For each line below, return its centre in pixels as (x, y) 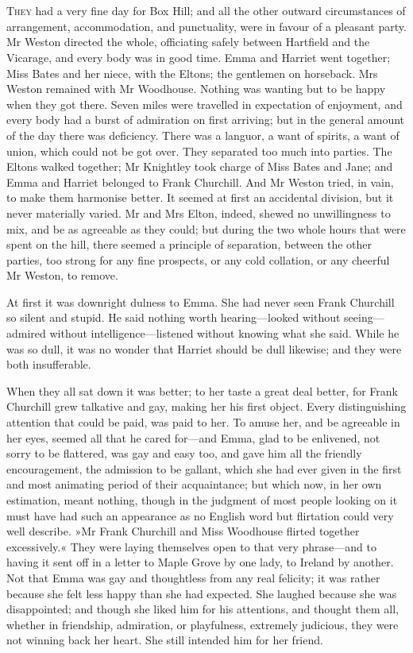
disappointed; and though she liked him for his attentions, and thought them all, (203, 609)
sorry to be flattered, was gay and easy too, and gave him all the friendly (184, 453)
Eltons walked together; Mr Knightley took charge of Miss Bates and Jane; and (200, 166)
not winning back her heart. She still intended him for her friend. (165, 640)
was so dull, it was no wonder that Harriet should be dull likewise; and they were (204, 348)
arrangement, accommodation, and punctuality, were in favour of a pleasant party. (206, 26)
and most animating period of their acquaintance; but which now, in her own (194, 484)
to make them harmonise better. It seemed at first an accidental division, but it (200, 197)
